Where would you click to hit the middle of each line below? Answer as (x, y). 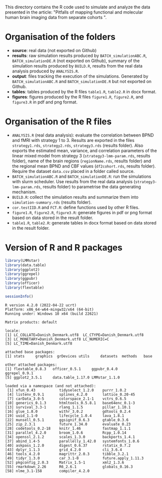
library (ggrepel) (22, 274)
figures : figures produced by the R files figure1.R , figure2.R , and (78, 97)
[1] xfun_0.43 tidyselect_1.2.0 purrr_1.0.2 (67, 390)
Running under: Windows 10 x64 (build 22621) (52, 314)
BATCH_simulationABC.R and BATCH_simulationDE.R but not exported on (82, 81)
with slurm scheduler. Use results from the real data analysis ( (74, 181)
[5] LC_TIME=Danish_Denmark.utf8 (39, 343)
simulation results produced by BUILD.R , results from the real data (77, 66)
